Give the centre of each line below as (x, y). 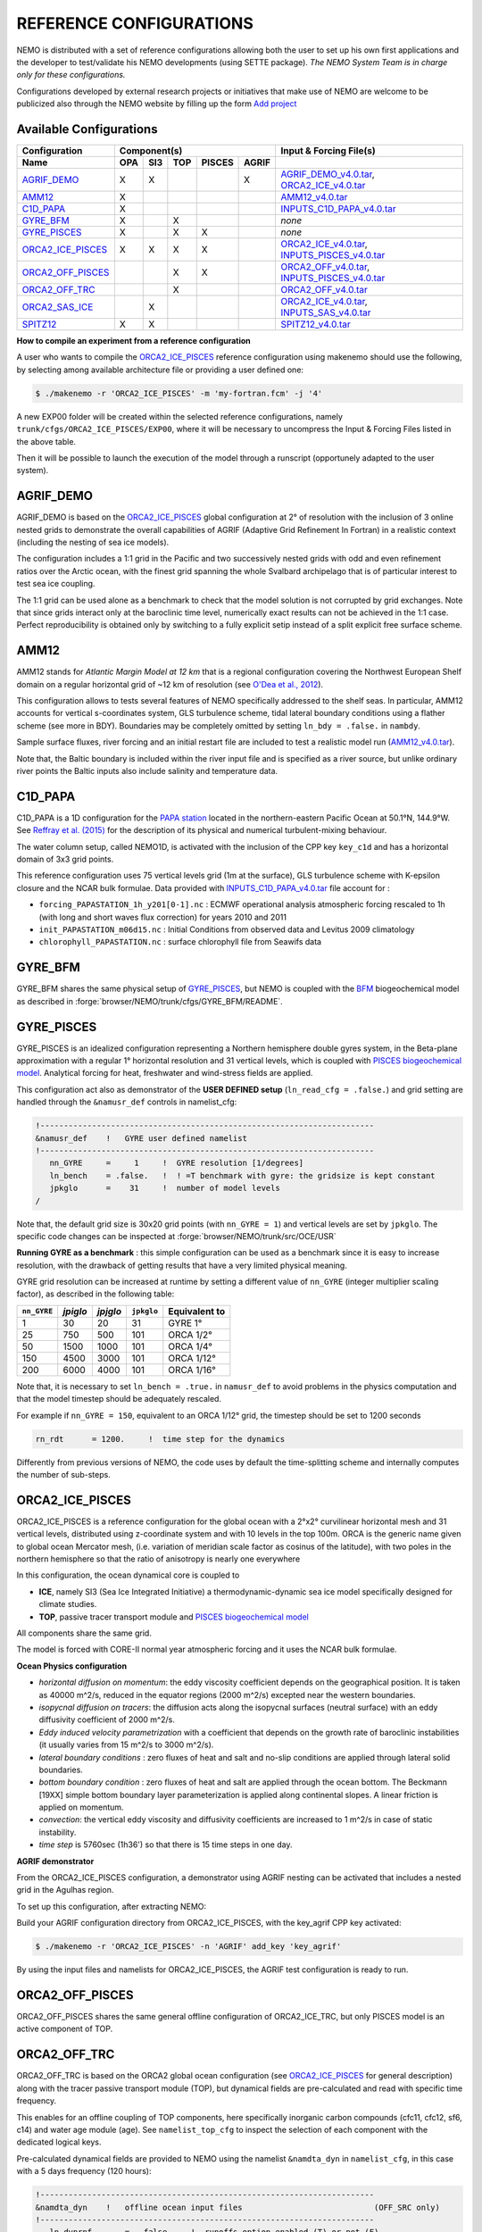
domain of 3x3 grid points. (65, 859)
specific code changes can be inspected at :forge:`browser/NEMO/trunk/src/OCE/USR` (176, 1236)
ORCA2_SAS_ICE (58, 307)
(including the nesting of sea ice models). (93, 542)
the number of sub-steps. (63, 1474)
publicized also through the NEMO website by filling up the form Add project (157, 104)
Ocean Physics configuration (72, 1666)
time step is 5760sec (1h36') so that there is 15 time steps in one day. (166, 1845)
